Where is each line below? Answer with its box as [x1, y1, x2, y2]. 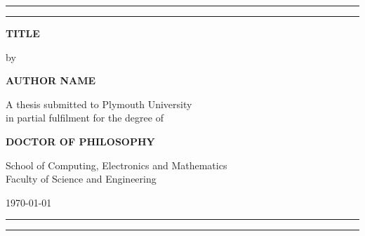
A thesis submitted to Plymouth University [6, 96, 192, 111]
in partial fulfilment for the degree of [6, 110, 164, 125]
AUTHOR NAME [6, 73, 96, 88]
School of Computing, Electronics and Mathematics [6, 157, 227, 172]
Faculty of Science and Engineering [6, 171, 157, 186]
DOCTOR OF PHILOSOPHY [6, 133, 155, 148]
